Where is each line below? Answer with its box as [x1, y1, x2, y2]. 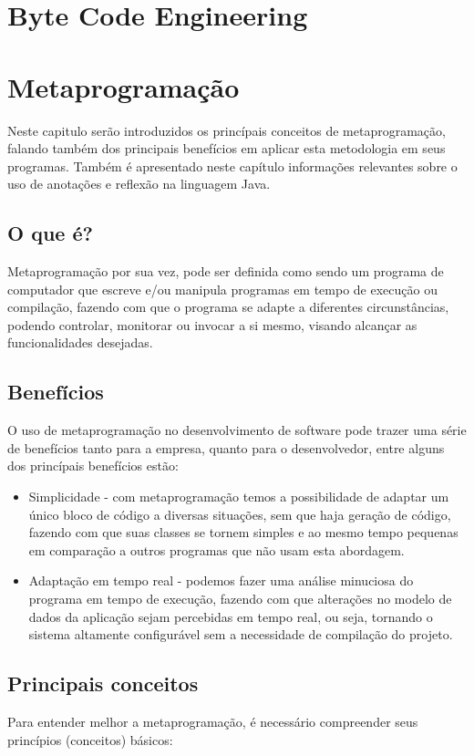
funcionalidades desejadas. [7, 333, 153, 352]
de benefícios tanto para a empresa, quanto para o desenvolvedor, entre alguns [7, 438, 445, 457]
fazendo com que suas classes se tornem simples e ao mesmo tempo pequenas [28, 523, 459, 542]
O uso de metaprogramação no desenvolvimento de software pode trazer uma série [7, 420, 467, 440]
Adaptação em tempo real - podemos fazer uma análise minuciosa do [28, 571, 414, 590]
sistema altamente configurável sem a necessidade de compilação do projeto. [28, 625, 453, 644]
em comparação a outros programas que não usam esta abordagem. [28, 540, 405, 559]
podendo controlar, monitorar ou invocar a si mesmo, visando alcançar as [7, 315, 417, 334]
